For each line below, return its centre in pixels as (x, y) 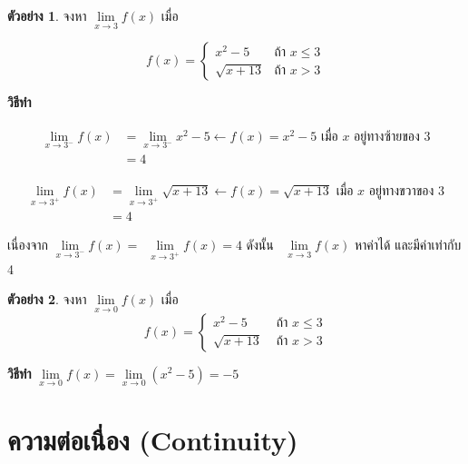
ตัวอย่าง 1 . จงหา (47, 15)
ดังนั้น (260, 244)
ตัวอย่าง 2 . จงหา (47, 299)
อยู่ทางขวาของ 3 (406, 192)
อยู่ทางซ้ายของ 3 (392, 137)
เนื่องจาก (28, 244)
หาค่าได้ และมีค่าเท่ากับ (408, 244)
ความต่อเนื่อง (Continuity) (153, 439)
